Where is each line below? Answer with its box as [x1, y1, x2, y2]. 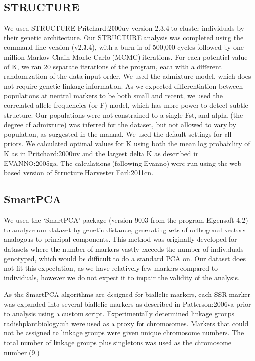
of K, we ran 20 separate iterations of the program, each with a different [4, 61, 222, 71]
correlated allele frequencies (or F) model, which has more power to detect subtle [4, 99, 248, 110]
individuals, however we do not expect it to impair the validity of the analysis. [4, 272, 240, 283]
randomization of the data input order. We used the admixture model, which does [4, 71, 251, 81]
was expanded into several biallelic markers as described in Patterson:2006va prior [4, 298, 251, 309]
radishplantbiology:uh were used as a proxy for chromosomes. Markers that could [4, 318, 249, 328]
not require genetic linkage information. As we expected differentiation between [4, 80, 243, 91]
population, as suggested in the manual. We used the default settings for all [4, 129, 232, 139]
